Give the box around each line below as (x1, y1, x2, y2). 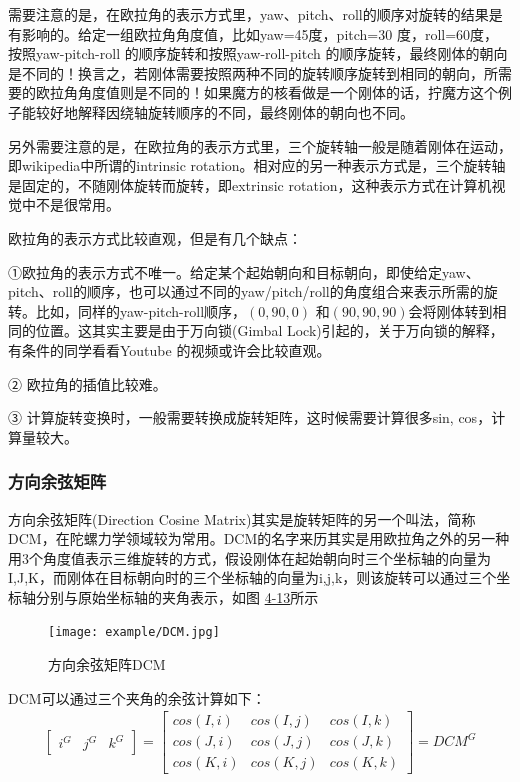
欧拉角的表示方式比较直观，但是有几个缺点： (8, 227, 302, 248)
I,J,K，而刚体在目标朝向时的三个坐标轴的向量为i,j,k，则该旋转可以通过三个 (8, 567, 497, 588)
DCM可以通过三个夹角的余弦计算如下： (8, 687, 266, 708)
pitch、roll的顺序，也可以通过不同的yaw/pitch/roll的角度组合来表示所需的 (8, 281, 484, 302)
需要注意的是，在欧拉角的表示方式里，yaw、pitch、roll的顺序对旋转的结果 (8, 4, 489, 24)
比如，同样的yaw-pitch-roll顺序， (35, 300, 247, 321)
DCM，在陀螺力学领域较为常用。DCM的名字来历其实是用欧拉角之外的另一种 (8, 528, 510, 549)
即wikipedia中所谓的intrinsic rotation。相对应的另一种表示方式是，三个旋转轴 (8, 155, 506, 176)
